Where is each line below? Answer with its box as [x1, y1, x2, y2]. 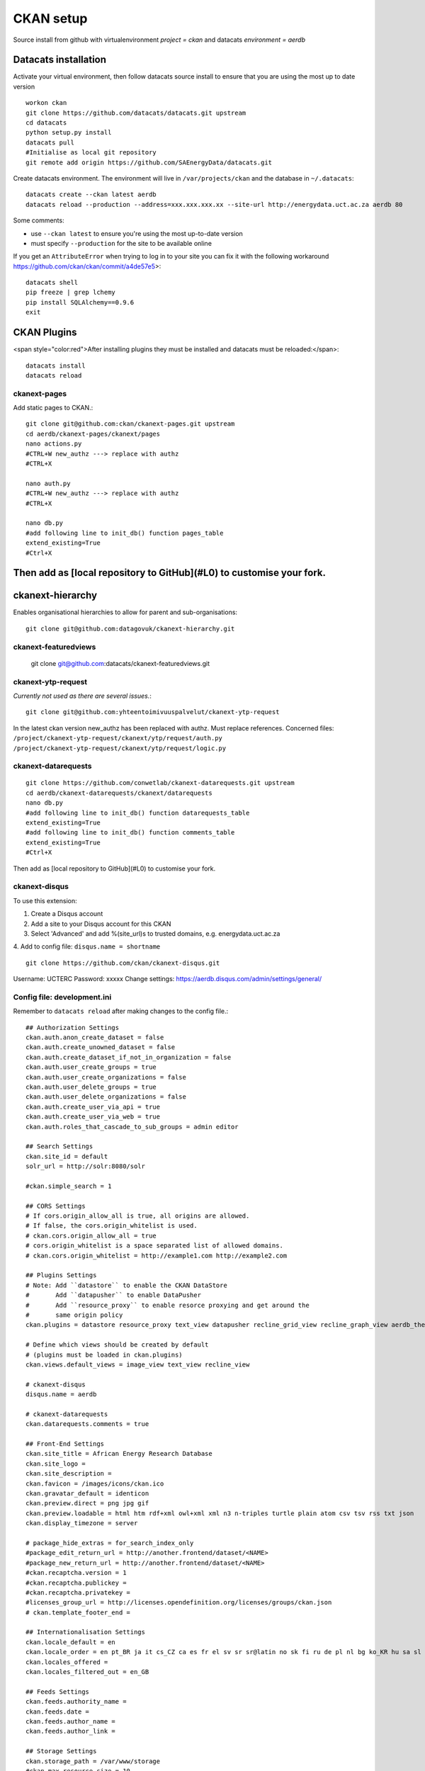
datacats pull [25, 138, 74, 147]
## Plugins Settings [25, 1272, 97, 1279]
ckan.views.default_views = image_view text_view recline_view [25, 1360, 250, 1369]
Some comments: [13, 216, 64, 225]
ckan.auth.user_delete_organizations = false [25, 1093, 187, 1101]
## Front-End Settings [25, 1440, 105, 1448]
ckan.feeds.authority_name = [25, 1697, 127, 1706]
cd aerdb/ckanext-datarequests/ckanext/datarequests [25, 788, 212, 797]
